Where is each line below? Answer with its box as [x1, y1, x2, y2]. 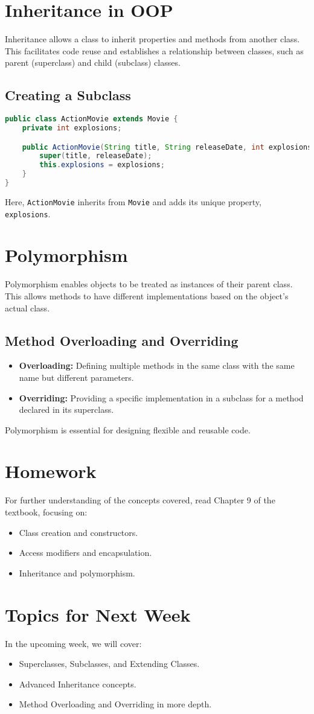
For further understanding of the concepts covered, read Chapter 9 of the [5, 494, 275, 506]
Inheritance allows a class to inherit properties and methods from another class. [5, 33, 300, 45]
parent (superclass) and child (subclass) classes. [5, 56, 181, 69]
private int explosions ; [22, 123, 122, 132]
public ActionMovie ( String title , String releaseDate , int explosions [22, 142, 312, 151]
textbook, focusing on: [5, 506, 88, 518]
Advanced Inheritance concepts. [19, 677, 136, 690]
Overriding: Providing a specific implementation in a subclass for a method [19, 391, 304, 404]
